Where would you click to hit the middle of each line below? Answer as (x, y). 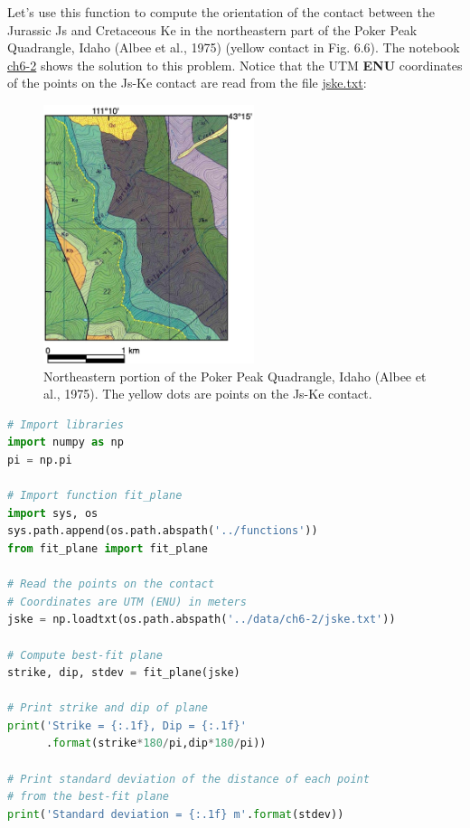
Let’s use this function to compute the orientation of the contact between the (221, 12)
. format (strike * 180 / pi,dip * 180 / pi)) (156, 743)
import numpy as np (66, 442)
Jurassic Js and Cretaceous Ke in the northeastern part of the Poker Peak (212, 29)
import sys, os (53, 513)
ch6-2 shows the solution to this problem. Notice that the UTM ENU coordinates (235, 65)
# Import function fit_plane (95, 496)
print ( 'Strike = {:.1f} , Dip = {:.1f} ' (127, 725)
